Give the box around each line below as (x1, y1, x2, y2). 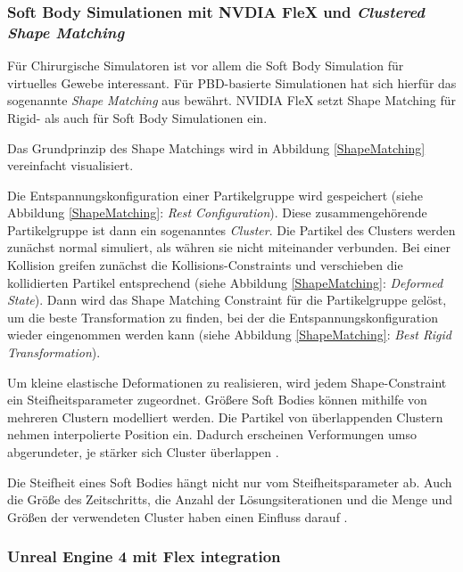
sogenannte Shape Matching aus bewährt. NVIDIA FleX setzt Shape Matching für (7, 91, 456, 110)
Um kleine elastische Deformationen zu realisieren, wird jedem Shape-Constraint (7, 372, 447, 391)
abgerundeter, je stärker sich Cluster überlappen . (7, 443, 279, 462)
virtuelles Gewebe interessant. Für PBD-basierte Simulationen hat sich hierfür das (7, 73, 457, 92)
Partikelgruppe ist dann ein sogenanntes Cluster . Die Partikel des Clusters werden (7, 220, 456, 239)
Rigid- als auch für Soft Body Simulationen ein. (7, 108, 268, 127)
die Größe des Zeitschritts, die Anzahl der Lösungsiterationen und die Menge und (7, 490, 453, 509)
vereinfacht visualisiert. (7, 156, 134, 175)
